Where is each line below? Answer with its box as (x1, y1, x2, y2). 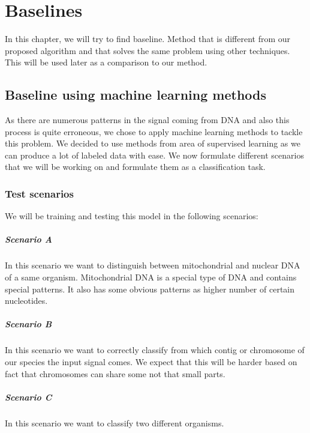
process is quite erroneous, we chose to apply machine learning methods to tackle (5, 125, 303, 138)
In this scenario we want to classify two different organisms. (5, 416, 224, 429)
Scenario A (5, 233, 52, 246)
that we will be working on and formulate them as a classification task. (5, 160, 266, 173)
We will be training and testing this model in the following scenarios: (5, 210, 258, 222)
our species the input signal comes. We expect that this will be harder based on (5, 355, 297, 368)
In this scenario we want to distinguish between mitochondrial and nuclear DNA (5, 259, 300, 271)
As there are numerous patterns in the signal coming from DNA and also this (5, 114, 290, 126)
